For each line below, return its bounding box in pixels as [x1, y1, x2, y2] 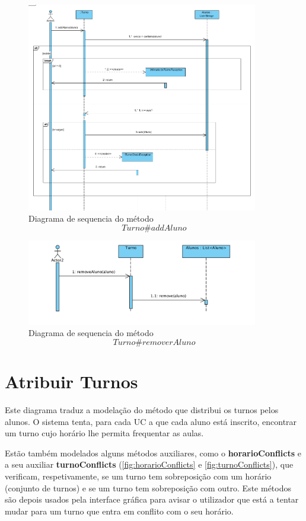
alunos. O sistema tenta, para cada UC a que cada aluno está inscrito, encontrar [5, 415, 297, 427]
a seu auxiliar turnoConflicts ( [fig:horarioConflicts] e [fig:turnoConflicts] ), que [5, 458, 294, 471]
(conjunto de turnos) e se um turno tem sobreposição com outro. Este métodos [5, 481, 291, 494]
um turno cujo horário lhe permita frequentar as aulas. [5, 427, 204, 439]
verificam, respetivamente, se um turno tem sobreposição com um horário [5, 470, 272, 482]
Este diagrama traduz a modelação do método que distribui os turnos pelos [5, 404, 279, 416]
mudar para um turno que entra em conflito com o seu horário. [5, 504, 234, 517]
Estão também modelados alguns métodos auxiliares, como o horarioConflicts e [5, 446, 301, 459]
